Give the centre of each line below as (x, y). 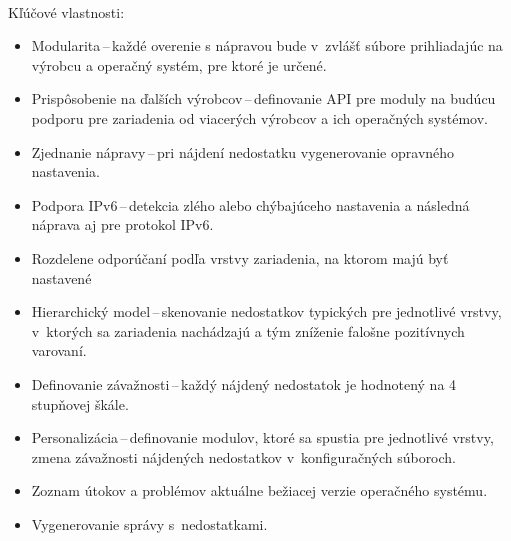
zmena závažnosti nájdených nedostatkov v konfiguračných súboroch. (244, 456)
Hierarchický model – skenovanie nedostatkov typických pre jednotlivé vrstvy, (266, 311)
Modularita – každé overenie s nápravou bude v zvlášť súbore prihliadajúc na (267, 45)
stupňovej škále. (80, 403)
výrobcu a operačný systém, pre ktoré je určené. (179, 64)
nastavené (61, 277)
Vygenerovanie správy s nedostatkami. (149, 523)
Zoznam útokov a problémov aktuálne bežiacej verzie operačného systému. (259, 490)
